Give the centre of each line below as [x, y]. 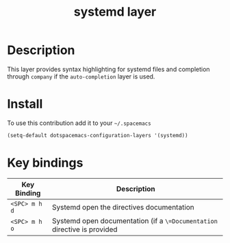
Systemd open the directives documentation [124, 207]
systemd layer [115, 12]
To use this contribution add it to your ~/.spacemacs [79, 123]
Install [25, 104]
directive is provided [85, 229]
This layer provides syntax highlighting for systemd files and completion [108, 69]
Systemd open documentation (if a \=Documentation [135, 220]
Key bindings [45, 163]
